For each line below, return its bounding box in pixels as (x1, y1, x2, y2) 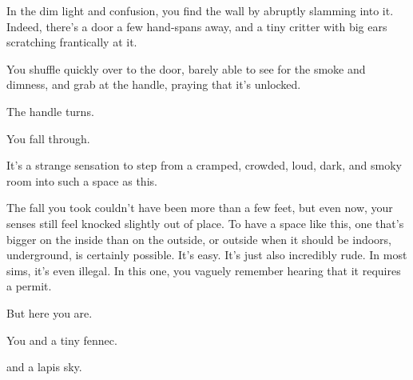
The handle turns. (6, 102, 94, 119)
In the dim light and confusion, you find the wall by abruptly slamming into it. (6, 2, 394, 18)
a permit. (6, 278, 52, 294)
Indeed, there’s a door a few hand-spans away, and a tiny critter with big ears (6, 18, 387, 34)
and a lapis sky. (6, 358, 82, 375)
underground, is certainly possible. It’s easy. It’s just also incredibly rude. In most (6, 246, 407, 263)
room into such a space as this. (6, 172, 157, 189)
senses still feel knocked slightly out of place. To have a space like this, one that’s (6, 214, 404, 231)
